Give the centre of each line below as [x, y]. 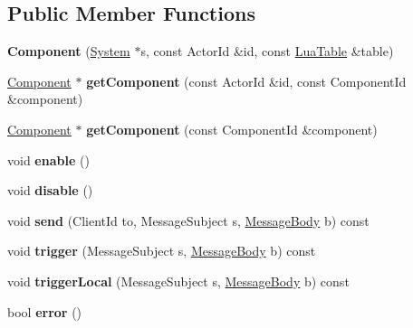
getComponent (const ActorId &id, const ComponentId [246, 81]
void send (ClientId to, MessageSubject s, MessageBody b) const [188, 220]
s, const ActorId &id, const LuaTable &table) [267, 51]
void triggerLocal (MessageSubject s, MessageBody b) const [178, 281]
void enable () [48, 159]
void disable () [50, 190]
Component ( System [69, 51]
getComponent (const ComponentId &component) [232, 129]
